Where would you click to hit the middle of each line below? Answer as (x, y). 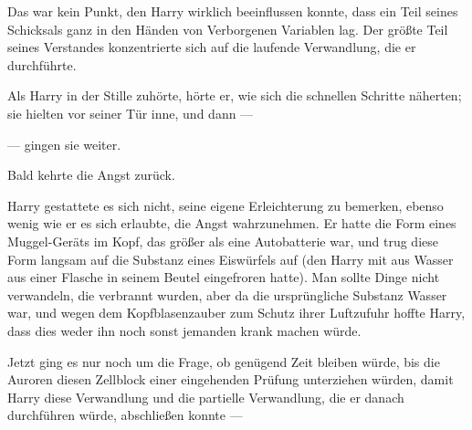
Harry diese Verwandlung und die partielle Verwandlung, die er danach (206, 397)
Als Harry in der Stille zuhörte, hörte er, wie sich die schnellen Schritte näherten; (235, 95)
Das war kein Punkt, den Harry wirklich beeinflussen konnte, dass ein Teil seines (233, 11)
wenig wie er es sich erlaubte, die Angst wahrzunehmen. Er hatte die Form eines (232, 223)
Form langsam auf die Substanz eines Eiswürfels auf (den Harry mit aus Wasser (231, 259)
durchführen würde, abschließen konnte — (125, 415)
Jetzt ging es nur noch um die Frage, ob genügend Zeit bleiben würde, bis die (224, 361)
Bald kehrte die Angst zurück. (91, 175)
